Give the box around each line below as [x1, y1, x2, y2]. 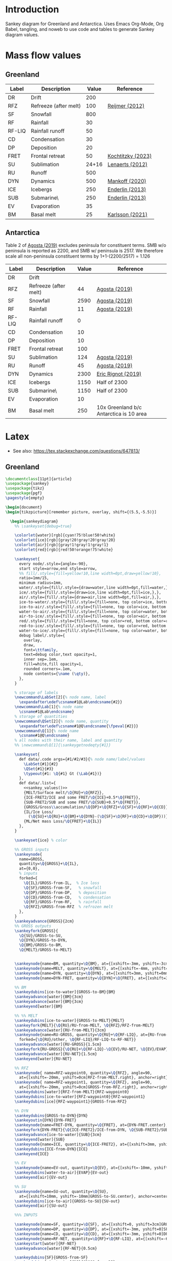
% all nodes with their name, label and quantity [14, 738, 123, 743]
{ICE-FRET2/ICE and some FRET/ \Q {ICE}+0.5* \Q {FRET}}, [24, 795, 141, 800]
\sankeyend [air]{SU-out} [14, 1203, 68, 1209]
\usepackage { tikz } [5, 486, 45, 491]
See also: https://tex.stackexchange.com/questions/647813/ [12, 447, 140, 454]
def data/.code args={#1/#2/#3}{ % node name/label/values [18, 756, 145, 762]
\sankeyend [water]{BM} [14, 1004, 63, 1009]
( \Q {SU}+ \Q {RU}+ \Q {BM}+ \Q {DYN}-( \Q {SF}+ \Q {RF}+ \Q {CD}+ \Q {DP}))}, [28, 814, 170, 819]
